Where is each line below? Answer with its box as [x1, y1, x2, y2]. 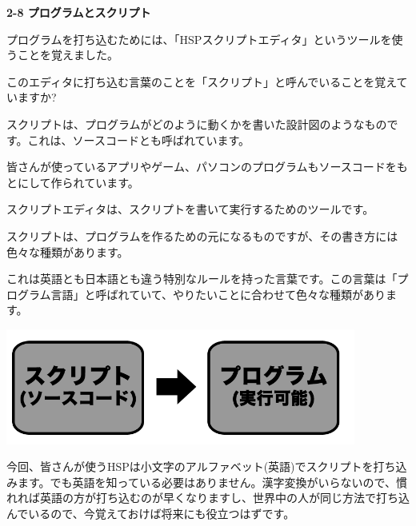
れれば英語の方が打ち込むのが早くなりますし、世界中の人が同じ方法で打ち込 [6, 489, 410, 506]
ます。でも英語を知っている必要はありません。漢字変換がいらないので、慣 [17, 473, 407, 490]
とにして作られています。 [6, 173, 139, 190]
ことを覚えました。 [17, 46, 118, 63]
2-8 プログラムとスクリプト [6, 4, 151, 20]
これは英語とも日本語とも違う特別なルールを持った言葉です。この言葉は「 [6, 270, 398, 287]
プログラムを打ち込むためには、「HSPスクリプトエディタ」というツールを [6, 30, 392, 47]
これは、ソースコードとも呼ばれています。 [27, 131, 250, 148]
